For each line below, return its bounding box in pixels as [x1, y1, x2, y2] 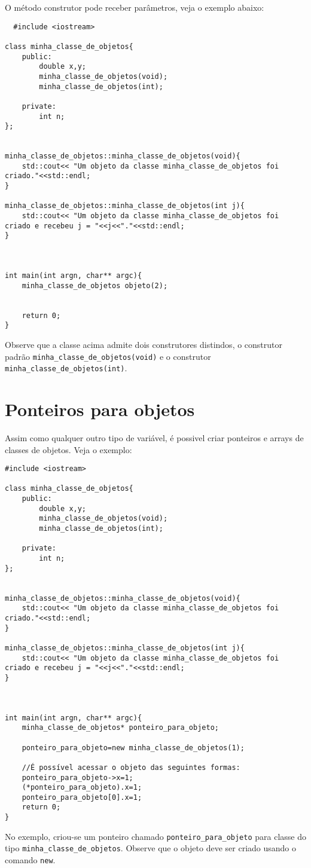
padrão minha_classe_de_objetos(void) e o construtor [5, 350, 211, 362]
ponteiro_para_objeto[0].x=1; [22, 793, 142, 802]
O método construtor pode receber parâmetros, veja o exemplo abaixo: [5, 1, 264, 13]
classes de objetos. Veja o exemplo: [5, 443, 132, 456]
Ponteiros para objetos [5, 397, 195, 421]
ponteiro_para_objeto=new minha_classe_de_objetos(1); [22, 743, 245, 752]
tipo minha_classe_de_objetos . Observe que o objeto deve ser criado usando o [5, 842, 297, 854]
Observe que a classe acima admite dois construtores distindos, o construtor [5, 338, 283, 350]
